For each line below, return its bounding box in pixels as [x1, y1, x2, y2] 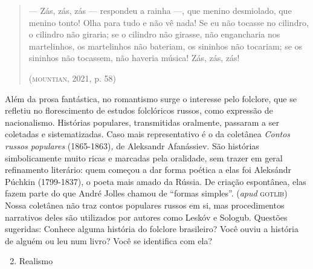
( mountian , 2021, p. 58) [28, 71, 116, 84]
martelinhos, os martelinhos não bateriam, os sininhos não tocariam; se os [28, 39, 303, 52]
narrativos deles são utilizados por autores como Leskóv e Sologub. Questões [5, 210, 288, 223]
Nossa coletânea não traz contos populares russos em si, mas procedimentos [5, 198, 285, 211]
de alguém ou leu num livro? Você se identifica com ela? [5, 234, 213, 247]
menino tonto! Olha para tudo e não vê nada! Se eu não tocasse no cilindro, [28, 16, 309, 28]
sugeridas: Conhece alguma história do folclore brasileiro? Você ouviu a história [5, 222, 298, 235]
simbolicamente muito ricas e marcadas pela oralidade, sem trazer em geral [5, 151, 283, 164]
